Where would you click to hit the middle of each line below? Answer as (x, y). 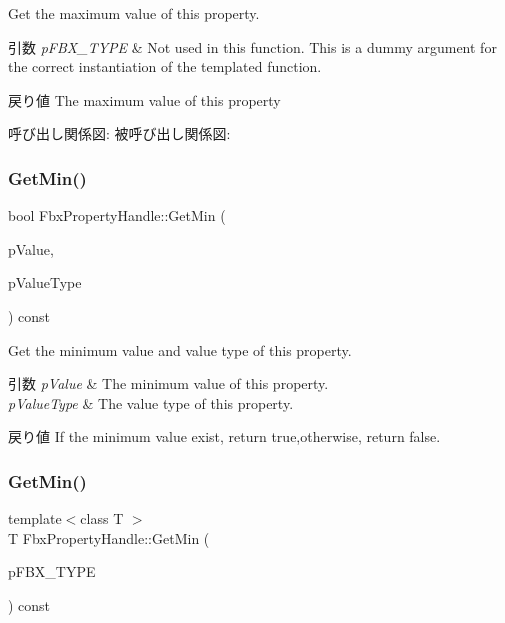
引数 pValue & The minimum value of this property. (168, 383)
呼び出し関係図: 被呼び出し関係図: (119, 133)
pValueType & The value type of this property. (151, 402)
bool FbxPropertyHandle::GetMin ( (117, 215)
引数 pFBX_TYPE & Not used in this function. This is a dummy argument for (252, 46)
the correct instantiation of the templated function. (165, 66)
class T (102, 518)
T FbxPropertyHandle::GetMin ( (109, 537)
